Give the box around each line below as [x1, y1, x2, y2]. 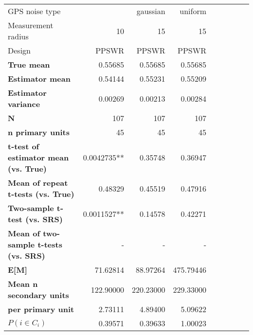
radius [8, 31, 29, 42]
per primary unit [8, 303, 74, 315]
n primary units [8, 126, 70, 138]
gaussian [136, 5, 165, 17]
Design [8, 45, 31, 56]
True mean [8, 59, 50, 70]
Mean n [8, 278, 38, 289]
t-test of [8, 141, 39, 152]
